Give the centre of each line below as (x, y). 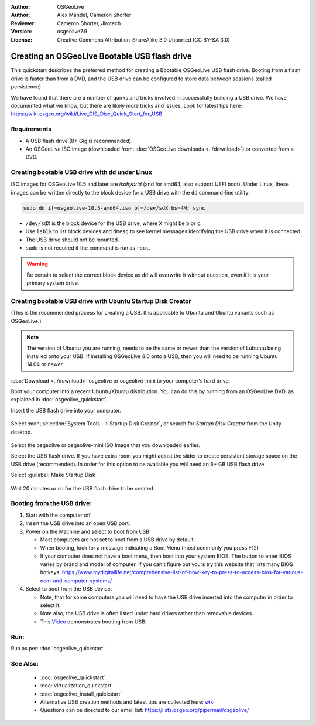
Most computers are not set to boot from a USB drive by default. (118, 540)
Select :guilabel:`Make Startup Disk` (54, 475)
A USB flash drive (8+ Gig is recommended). (79, 141)
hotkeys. (50, 572)
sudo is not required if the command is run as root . (88, 248)
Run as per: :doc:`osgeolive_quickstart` (58, 648)
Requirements (31, 129)
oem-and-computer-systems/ (76, 581)
